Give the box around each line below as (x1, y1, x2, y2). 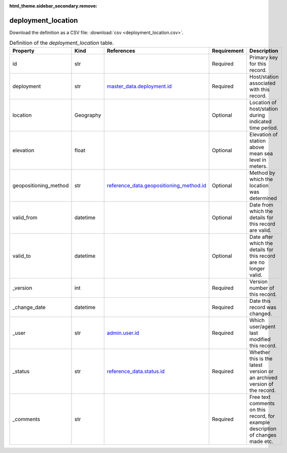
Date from (249, 201, 274, 208)
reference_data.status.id (106, 368, 165, 375)
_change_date (12, 303, 46, 310)
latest (249, 361, 263, 368)
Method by (249, 169, 276, 176)
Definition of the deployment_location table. (9, 40, 114, 47)
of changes (249, 431, 276, 438)
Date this (249, 297, 271, 304)
